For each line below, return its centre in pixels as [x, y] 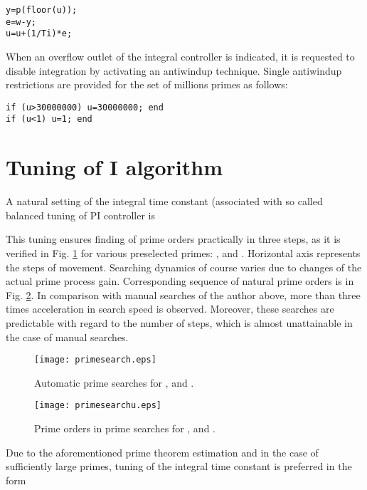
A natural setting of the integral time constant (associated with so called [164, 201]
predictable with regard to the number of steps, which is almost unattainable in [179, 322]
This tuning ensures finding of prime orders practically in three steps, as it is [173, 239]
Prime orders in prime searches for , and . [125, 428]
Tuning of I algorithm [114, 167]
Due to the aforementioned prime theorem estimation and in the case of [162, 452]
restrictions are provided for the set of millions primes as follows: [147, 84]
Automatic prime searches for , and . [114, 382]
